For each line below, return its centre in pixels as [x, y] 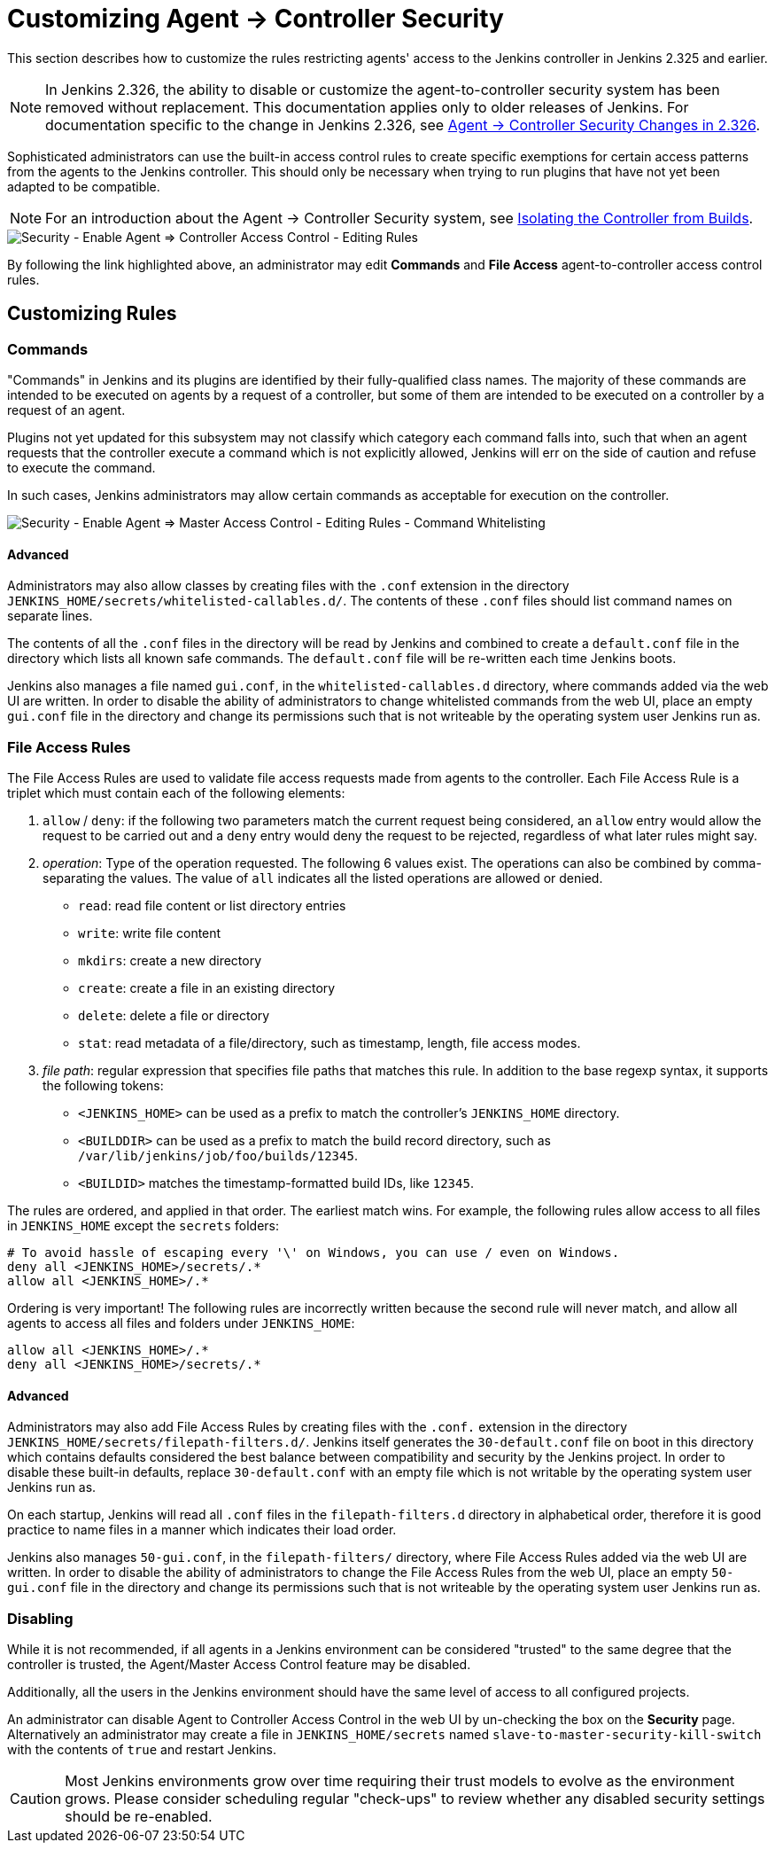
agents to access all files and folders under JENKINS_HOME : [181, 1323]
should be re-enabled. [139, 1816]
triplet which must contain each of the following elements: [176, 792]
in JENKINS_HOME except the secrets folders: [143, 1225]
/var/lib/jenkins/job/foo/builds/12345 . [218, 1155]
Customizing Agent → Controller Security [256, 19]
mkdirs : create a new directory [170, 960]
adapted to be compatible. [84, 186]
